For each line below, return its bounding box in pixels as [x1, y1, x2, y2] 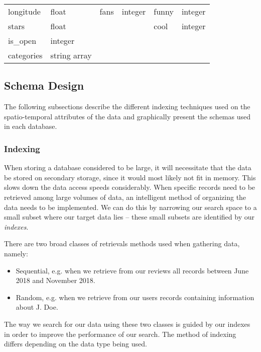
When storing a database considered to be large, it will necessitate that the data [4, 162, 251, 173]
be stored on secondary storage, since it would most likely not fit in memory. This [4, 172, 256, 182]
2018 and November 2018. [16, 275, 95, 286]
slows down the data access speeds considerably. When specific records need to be [4, 182, 255, 192]
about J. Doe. [16, 302, 58, 312]
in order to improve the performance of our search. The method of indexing [4, 328, 236, 339]
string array [50, 49, 92, 61]
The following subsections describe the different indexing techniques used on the [4, 101, 250, 112]
